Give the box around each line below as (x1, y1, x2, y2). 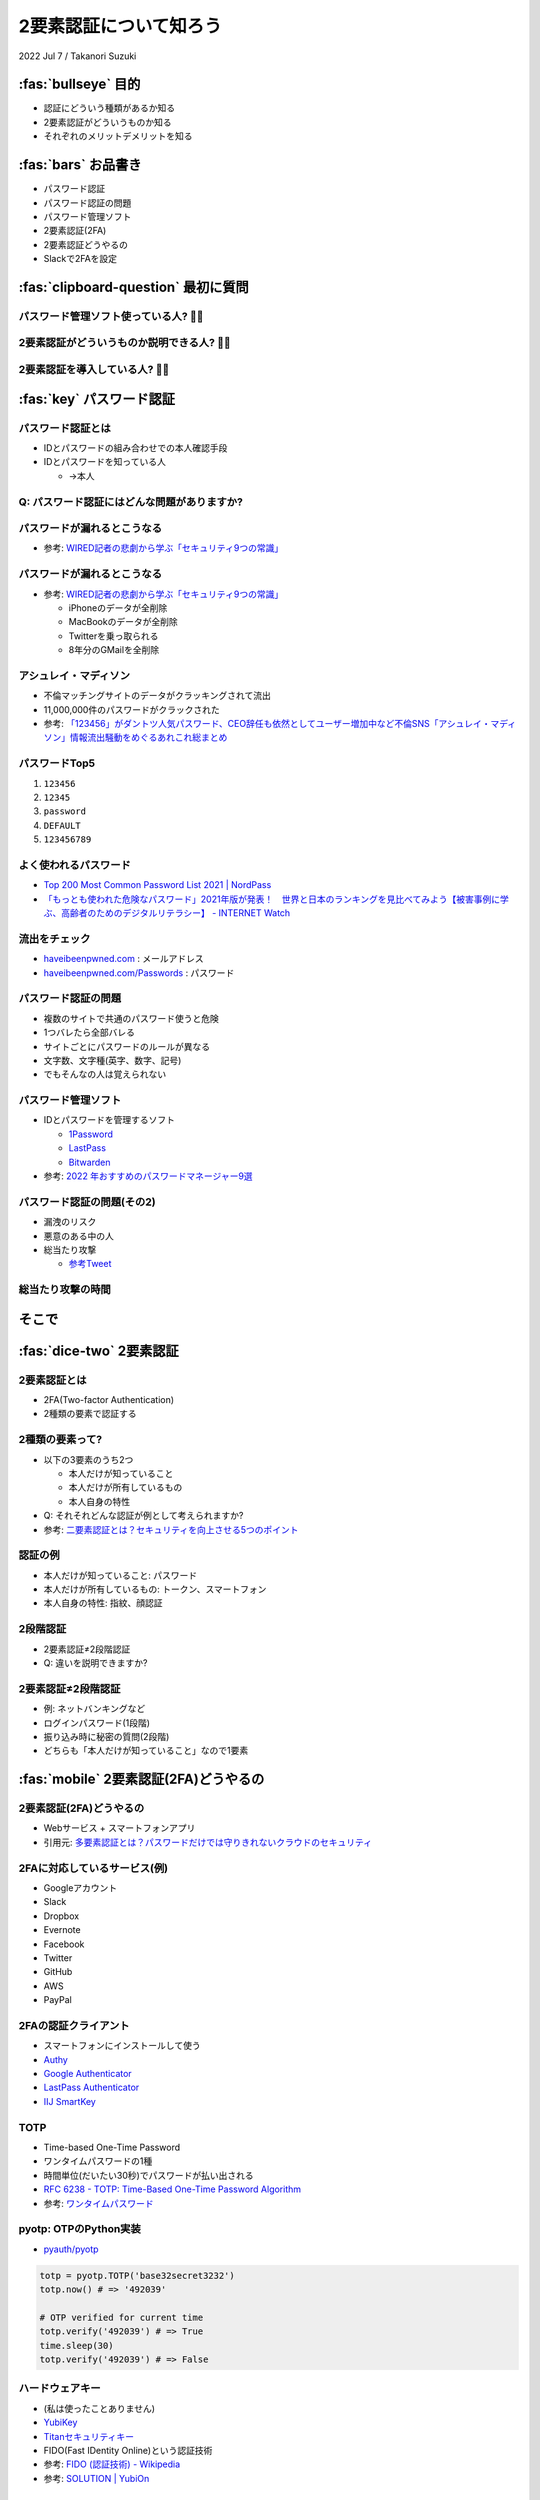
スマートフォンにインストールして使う (43, 2040, 201, 2052)
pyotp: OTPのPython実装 (18, 2222, 142, 2236)
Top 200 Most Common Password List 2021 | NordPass (43, 879, 272, 891)
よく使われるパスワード (18, 858, 132, 872)
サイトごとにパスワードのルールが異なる (43, 1040, 210, 1052)
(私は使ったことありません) (43, 2402, 155, 2414)
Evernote (43, 1924, 81, 1936)
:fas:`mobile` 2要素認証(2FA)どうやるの (18, 1771, 265, 1788)
